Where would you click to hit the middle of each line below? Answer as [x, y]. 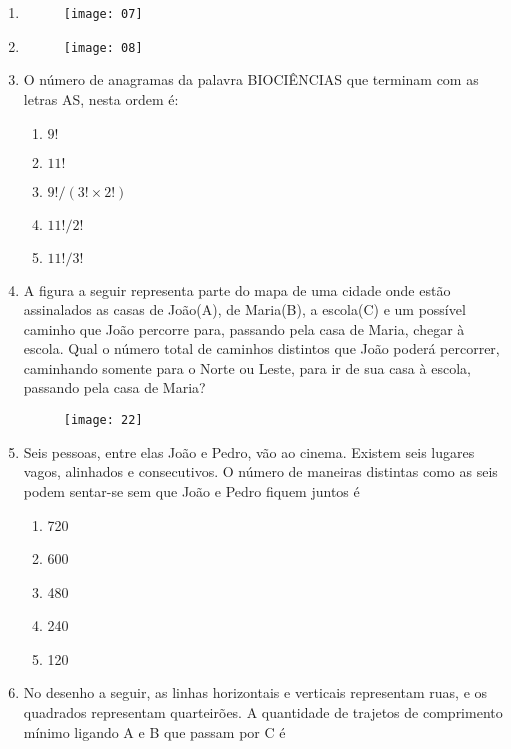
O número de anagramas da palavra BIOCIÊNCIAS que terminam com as [251, 79]
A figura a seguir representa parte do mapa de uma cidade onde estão [237, 289]
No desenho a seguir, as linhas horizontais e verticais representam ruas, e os [255, 692]
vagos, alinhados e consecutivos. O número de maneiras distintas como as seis [260, 471]
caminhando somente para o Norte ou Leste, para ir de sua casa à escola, [247, 367]
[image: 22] [103, 420]
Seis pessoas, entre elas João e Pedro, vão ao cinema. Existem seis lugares [249, 451]
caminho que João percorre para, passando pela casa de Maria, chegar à [244, 328]
